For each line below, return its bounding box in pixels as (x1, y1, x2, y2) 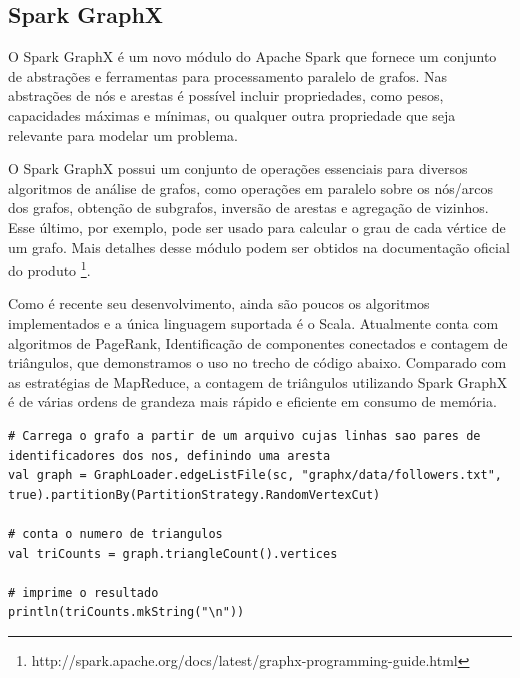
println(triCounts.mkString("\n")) (8, 605, 245, 620)
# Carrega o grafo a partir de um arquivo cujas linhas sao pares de (8, 428, 481, 443)
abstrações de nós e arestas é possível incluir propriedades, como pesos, (8, 85, 444, 106)
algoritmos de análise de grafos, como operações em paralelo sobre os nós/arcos (8, 177, 493, 198)
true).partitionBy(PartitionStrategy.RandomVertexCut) (8, 487, 381, 502)
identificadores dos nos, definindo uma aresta (8, 448, 331, 463)
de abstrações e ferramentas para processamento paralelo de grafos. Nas (8, 65, 448, 86)
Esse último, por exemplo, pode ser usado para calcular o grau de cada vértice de (8, 216, 506, 237)
